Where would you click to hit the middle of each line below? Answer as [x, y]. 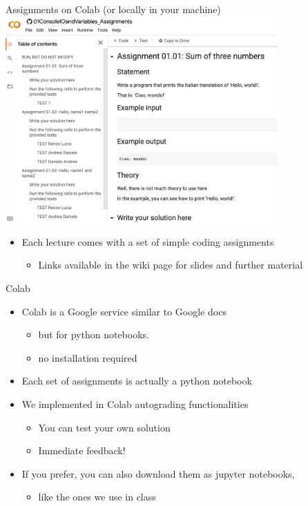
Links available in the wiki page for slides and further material [171, 265]
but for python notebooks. [94, 334]
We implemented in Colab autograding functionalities [135, 404]
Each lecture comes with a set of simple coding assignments [148, 241]
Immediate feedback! [82, 450]
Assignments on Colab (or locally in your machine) [113, 9]
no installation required [88, 357]
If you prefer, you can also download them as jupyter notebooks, [158, 473]
